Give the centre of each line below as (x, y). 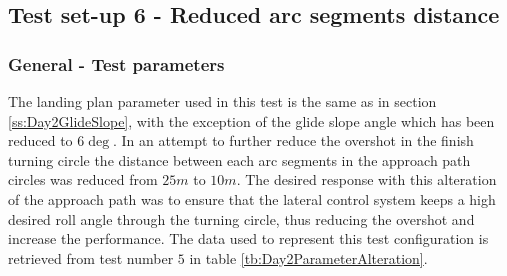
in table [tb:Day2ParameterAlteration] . (308, 257)
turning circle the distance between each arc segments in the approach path (239, 159)
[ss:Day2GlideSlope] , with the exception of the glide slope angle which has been (251, 120)
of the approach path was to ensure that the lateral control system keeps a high (252, 198)
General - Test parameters (116, 63)
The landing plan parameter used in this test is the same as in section (222, 101)
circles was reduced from (83, 179)
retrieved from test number (91, 257)
